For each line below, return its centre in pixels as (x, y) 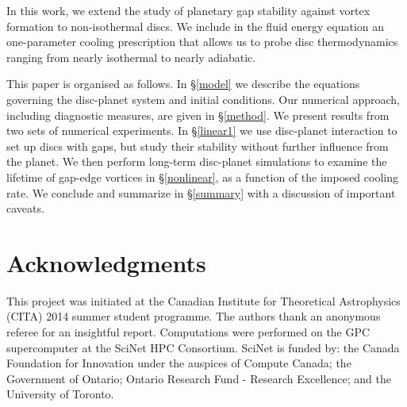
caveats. (25, 208)
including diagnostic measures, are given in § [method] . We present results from (198, 115)
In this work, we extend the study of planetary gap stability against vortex (188, 10)
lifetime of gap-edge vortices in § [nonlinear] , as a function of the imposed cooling (202, 177)
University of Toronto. (60, 394)
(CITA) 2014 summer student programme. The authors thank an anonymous (194, 316)
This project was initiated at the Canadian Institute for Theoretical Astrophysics (203, 300)
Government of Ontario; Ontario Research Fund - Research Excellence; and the (199, 378)
